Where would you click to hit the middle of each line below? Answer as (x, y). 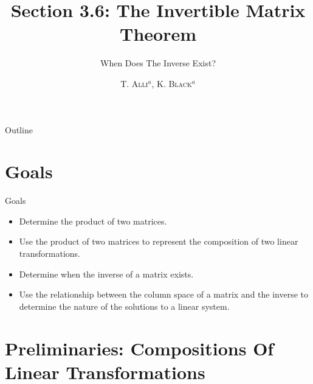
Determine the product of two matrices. (93, 221)
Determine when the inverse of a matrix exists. (106, 274)
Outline (19, 129)
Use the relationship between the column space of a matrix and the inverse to (164, 294)
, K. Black (172, 83)
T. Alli (134, 83)
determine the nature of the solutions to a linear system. (124, 306)
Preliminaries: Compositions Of (139, 348)
